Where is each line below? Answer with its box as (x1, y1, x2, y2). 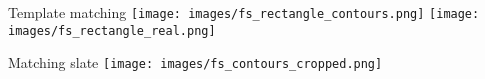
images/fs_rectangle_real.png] (8, 23, 216, 38)
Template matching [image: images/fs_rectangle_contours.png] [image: (8, 2, 480, 22)
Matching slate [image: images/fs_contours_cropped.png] (8, 52, 383, 73)
